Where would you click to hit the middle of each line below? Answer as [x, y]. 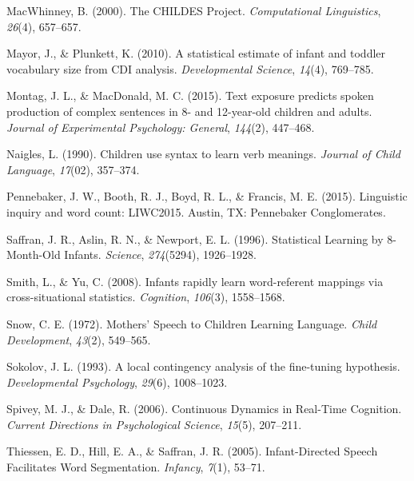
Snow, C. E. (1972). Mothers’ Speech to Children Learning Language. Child [192, 323]
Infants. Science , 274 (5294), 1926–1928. [160, 254]
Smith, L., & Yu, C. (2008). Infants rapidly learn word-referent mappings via [195, 281]
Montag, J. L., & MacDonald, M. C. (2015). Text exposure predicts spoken [190, 95]
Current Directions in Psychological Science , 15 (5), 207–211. [154, 424]
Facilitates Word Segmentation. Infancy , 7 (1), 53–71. [136, 467]
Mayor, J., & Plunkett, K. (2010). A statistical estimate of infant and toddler [196, 53]
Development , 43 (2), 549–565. [79, 339]
